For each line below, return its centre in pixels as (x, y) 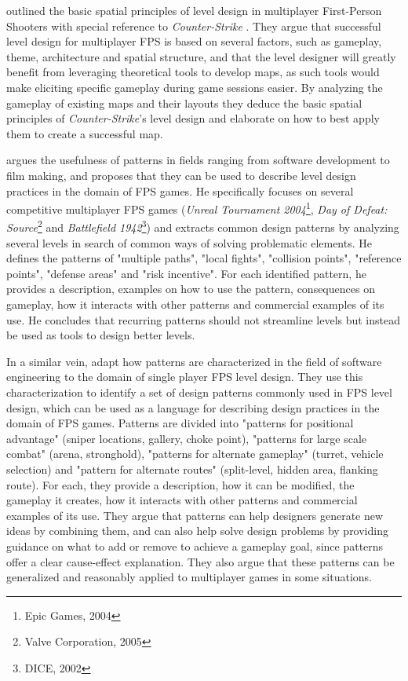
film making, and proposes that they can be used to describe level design (181, 175)
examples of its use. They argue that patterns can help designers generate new (195, 515)
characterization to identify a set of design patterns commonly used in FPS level (199, 392)
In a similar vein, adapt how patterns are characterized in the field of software (194, 361)
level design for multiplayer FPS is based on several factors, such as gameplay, (194, 41)
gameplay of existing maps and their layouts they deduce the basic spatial (184, 103)
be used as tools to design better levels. (101, 335)
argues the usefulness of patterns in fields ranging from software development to (198, 160)
